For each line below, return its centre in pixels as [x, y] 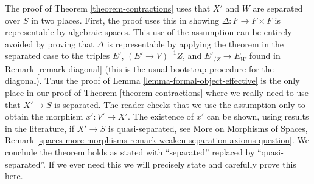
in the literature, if [40, 128]
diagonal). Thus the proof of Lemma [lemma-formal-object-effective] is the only [152, 80]
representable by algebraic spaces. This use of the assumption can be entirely [148, 32]
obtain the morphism [44, 116]
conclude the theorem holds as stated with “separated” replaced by [130, 152]
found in [265, 56]
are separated [278, 8]
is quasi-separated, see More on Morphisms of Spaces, [208, 128]
